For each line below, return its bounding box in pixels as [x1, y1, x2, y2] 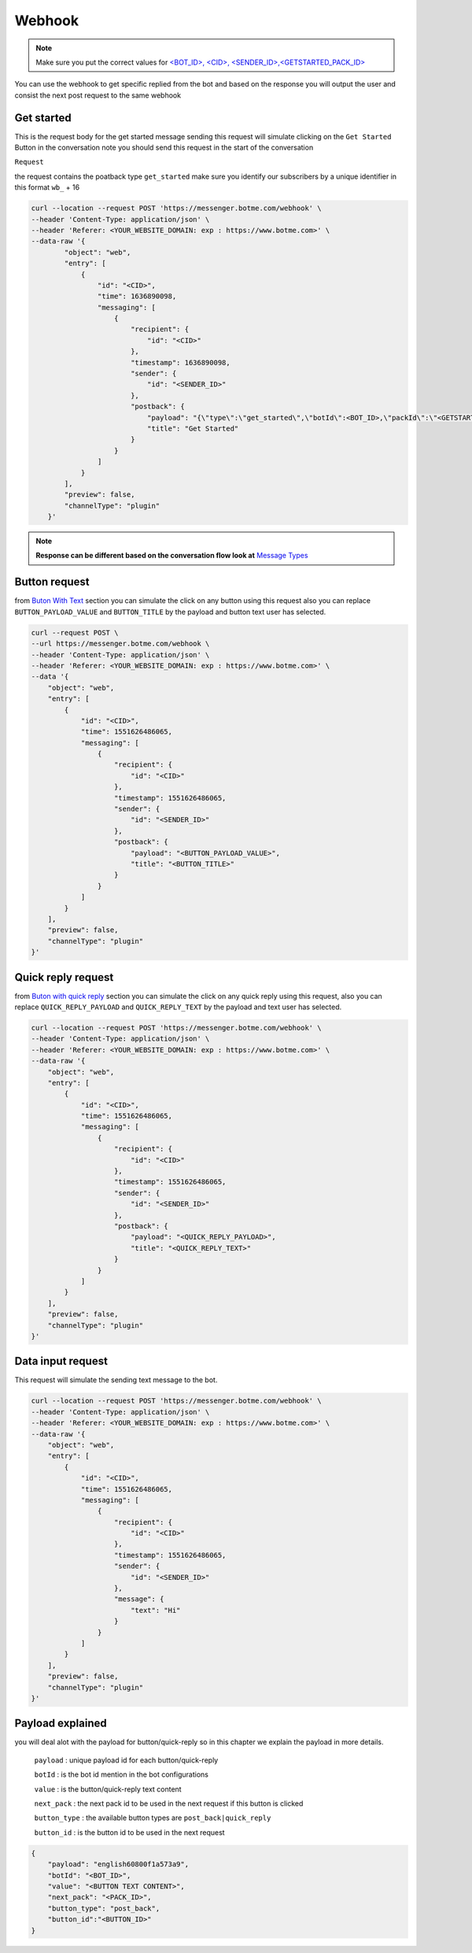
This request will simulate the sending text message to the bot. [14, 1375, 218, 1385]
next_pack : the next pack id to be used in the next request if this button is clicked [34, 1799, 304, 1808]
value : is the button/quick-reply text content [34, 1784, 182, 1794]
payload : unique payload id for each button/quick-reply [34, 1755, 219, 1765]
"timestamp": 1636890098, [130, 358, 231, 367]
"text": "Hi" [130, 1606, 181, 1615]
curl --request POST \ [31, 628, 119, 637]
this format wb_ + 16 [14, 183, 80, 192]
